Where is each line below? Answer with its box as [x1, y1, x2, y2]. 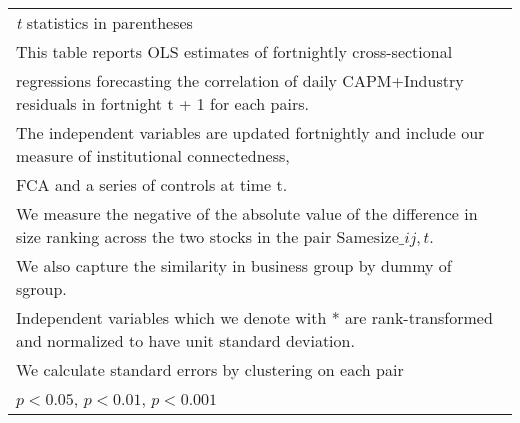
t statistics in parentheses [16, 11, 193, 34]
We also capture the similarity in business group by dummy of [16, 254, 452, 277]
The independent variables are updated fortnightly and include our [16, 121, 485, 144]
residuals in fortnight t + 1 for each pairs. [16, 92, 309, 115]
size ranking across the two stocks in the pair [16, 225, 332, 248]
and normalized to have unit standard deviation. [16, 329, 355, 352]
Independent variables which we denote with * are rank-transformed [16, 306, 493, 329]
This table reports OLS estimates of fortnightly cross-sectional [16, 40, 453, 63]
